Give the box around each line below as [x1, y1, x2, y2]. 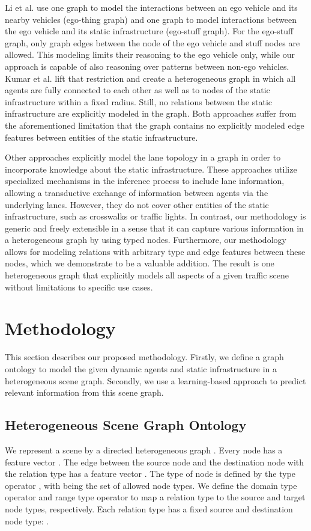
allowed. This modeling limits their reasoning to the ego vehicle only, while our [5, 48, 295, 61]
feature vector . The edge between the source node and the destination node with [5, 455, 304, 468]
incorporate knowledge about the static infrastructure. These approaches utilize [5, 162, 297, 175]
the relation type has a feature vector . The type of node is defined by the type [5, 467, 296, 480]
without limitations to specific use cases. [5, 280, 153, 293]
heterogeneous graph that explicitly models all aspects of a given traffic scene [5, 269, 289, 281]
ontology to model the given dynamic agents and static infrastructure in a [5, 362, 277, 375]
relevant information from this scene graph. [5, 386, 164, 399]
